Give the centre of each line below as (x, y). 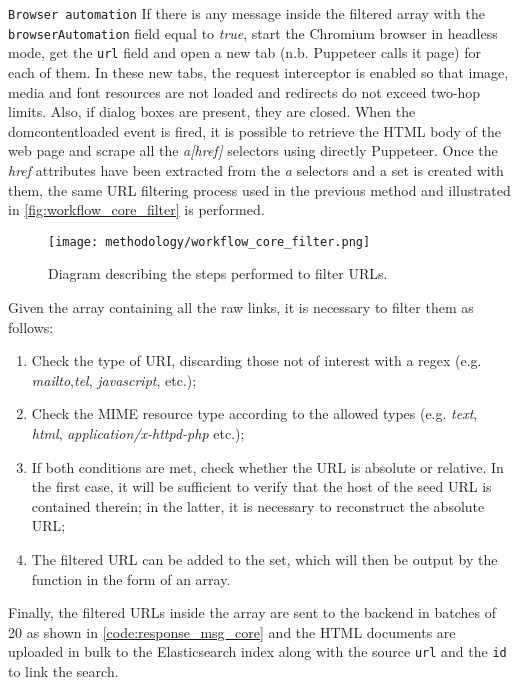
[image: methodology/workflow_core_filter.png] (209, 241)
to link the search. (63, 670)
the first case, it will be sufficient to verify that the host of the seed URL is (261, 486)
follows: (31, 326)
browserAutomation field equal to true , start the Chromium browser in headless (253, 32)
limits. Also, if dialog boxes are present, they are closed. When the (212, 111)
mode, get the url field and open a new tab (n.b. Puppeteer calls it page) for (244, 52)
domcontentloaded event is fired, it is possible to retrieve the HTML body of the (254, 130)
